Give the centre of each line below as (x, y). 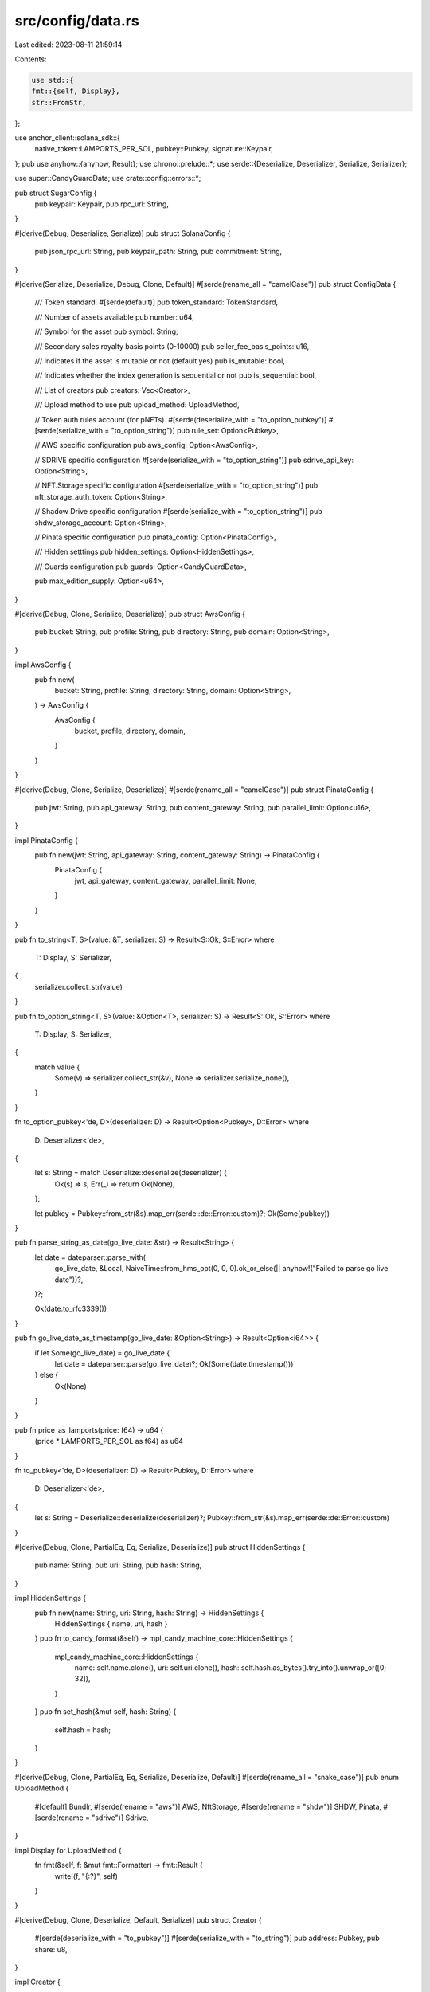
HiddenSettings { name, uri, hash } (111, 1623)
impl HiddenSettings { (51, 1598)
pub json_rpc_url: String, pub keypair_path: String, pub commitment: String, (158, 252)
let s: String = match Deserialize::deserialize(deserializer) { (131, 1173)
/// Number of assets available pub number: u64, (114, 317)
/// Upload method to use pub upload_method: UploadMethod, (137, 405)
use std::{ (53, 80)
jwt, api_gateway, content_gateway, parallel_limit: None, (166, 881)
